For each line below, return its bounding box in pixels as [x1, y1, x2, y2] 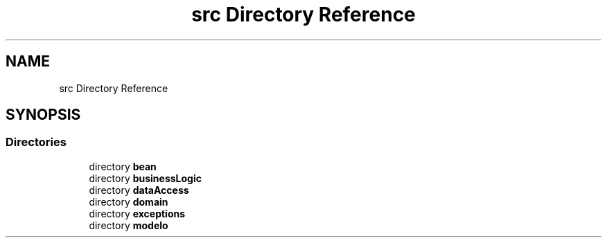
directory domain [89, 195, 168, 208]
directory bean [89, 160, 157, 172]
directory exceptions [89, 207, 186, 219]
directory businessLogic [89, 172, 202, 184]
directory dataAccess [89, 183, 189, 196]
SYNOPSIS [6, 106, 81, 124]
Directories [6, 135, 67, 150]
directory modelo [89, 219, 168, 231]
